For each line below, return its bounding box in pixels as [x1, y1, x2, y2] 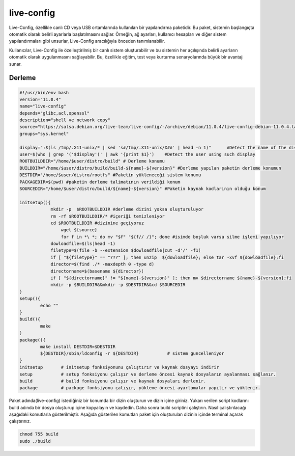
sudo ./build [19, 438, 51, 444]
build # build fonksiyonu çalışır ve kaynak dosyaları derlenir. [19, 378, 206, 384]
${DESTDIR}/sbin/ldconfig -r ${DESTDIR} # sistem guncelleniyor [40, 351, 225, 356]
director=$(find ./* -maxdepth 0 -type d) [50, 262, 154, 267]
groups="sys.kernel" [19, 131, 69, 136]
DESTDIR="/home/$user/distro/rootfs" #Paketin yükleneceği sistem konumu [19, 172, 201, 178]
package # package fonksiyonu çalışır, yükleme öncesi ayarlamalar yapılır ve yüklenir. [19, 385, 261, 391]
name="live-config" [19, 104, 66, 109]
